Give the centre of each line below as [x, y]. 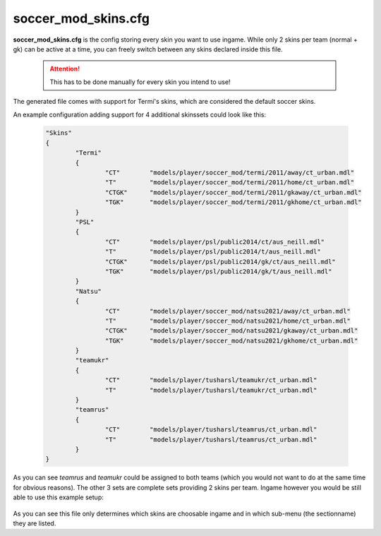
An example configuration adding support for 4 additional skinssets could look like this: [140, 114]
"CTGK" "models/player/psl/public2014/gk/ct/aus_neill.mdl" [220, 262]
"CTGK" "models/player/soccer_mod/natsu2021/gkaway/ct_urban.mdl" [231, 331]
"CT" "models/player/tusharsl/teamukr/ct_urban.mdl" [211, 380]
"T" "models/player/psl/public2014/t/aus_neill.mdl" [213, 252]
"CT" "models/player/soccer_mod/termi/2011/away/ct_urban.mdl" [230, 173]
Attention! [65, 69]
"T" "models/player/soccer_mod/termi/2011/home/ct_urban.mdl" [230, 183]
